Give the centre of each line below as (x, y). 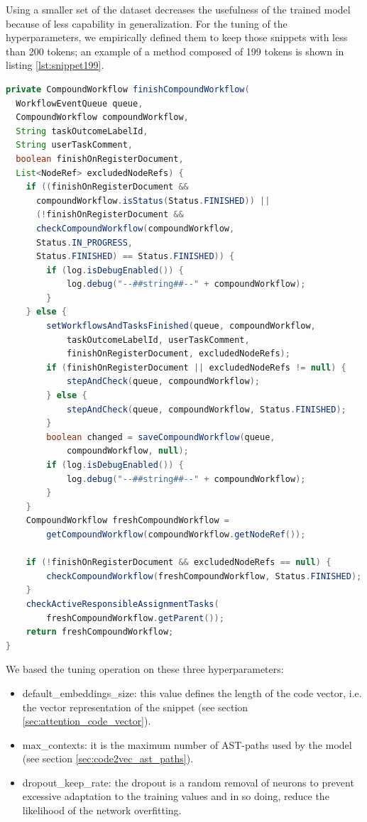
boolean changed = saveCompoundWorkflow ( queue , (161, 437)
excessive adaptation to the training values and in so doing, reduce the (176, 796)
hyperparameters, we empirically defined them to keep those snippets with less (177, 37)
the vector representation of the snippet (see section (135, 707)
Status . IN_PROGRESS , (84, 242)
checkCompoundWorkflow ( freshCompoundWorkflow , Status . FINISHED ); (204, 576)
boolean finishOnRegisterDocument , (100, 159)
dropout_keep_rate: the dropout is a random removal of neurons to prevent (188, 782)
